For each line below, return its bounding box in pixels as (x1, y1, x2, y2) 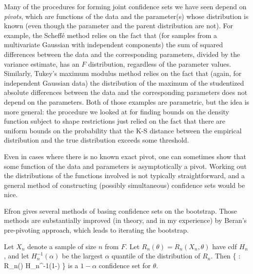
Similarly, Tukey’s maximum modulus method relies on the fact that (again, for (4, 68, 242, 78)
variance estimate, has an (4, 58, 79, 69)
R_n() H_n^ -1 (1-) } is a (4, 260, 78, 270)
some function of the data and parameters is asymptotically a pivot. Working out (4, 161, 247, 171)
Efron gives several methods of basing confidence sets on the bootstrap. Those (4, 205, 237, 216)
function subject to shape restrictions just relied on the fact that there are (4, 116, 226, 126)
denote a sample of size (27, 241, 97, 251)
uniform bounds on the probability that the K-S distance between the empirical (4, 125, 242, 135)
